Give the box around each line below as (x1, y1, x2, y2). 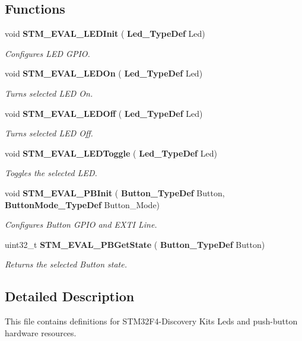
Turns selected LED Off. (5, 127, 93, 139)
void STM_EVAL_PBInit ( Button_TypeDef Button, (5, 186, 225, 199)
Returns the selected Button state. (5, 258, 127, 270)
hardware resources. (5, 326, 77, 339)
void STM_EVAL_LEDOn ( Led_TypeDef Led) (5, 67, 203, 79)
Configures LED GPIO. (5, 47, 90, 59)
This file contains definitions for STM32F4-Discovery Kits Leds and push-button (5, 315, 298, 327)
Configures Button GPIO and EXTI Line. (5, 218, 157, 231)
